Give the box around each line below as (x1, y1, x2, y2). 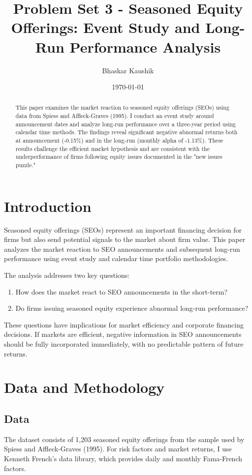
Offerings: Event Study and (11, 17, 200, 37)
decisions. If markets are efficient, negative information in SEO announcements (4, 329, 242, 339)
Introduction (4, 196, 92, 216)
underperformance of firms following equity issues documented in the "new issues (15, 152, 222, 161)
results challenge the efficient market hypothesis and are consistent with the (15, 144, 210, 152)
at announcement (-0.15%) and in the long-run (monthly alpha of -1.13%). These (15, 136, 223, 145)
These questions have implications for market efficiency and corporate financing (4, 319, 244, 329)
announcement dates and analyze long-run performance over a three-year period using (15, 119, 236, 128)
